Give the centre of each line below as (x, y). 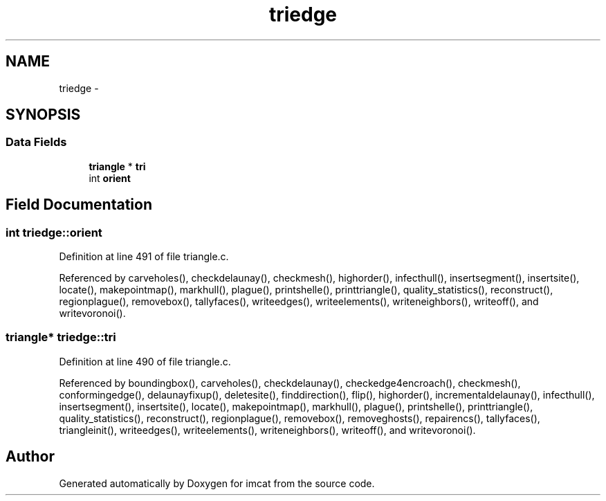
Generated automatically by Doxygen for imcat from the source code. (217, 483)
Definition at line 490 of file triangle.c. (145, 361)
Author (30, 457)
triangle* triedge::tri (61, 337)
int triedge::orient (54, 232)
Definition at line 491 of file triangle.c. (144, 257)
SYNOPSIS (43, 115)
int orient (110, 178)
